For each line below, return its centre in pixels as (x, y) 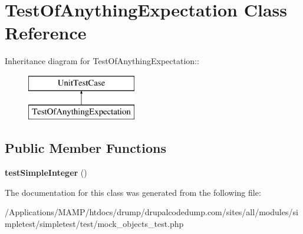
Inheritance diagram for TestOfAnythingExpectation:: (102, 61)
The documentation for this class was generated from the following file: (133, 192)
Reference (46, 33)
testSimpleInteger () (46, 173)
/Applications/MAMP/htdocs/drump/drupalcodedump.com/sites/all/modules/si (151, 212)
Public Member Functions (85, 148)
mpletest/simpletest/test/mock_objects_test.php (94, 224)
